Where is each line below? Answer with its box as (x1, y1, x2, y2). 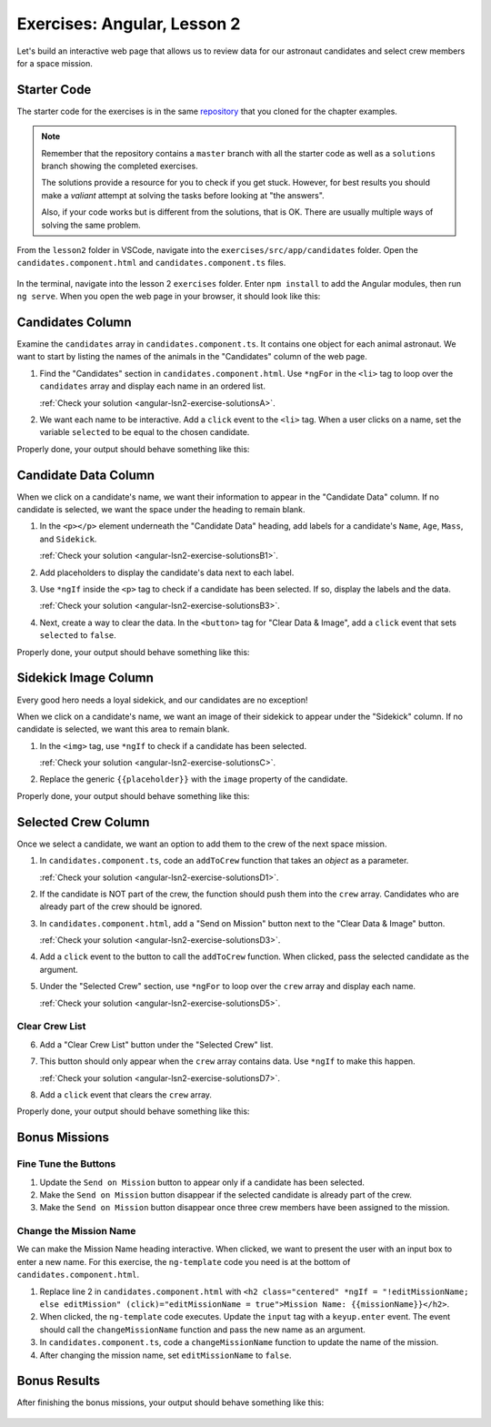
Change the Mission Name (16, 1225, 136, 1238)
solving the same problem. (41, 219, 141, 230)
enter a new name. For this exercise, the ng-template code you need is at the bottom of (16, 1256, 351, 1267)
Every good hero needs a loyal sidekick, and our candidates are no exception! (16, 694, 308, 705)
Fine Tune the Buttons (16, 1158, 116, 1170)
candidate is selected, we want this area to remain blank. (16, 724, 230, 734)
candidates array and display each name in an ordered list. (39, 380, 266, 391)
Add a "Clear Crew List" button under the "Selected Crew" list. (39, 1038, 274, 1050)
